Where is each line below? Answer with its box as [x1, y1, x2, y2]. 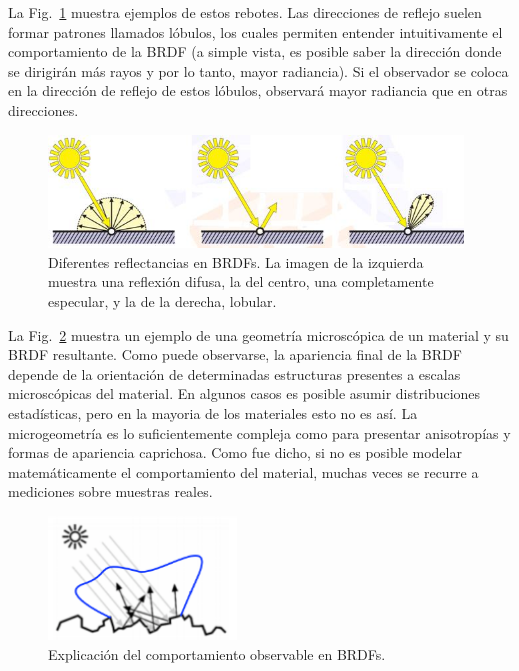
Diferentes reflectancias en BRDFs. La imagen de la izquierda [48, 251, 424, 272]
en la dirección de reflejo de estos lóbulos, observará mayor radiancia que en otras [8, 80, 508, 101]
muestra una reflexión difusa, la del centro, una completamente [48, 271, 434, 292]
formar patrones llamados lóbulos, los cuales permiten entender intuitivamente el [8, 21, 503, 42]
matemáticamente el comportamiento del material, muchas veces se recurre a [8, 461, 479, 482]
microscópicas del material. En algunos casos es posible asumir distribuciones [8, 383, 481, 404]
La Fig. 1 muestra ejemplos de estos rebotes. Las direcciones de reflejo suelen [8, 2, 482, 22]
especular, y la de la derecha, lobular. [48, 291, 277, 312]
